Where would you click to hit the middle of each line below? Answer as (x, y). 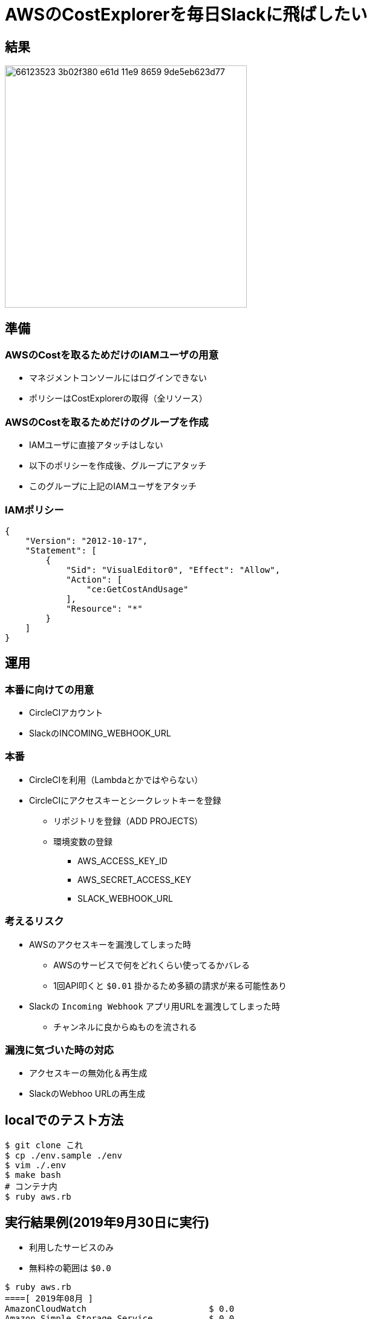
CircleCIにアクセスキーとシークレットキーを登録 (125, 800)
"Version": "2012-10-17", (86, 540)
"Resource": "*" (104, 608)
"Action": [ (94, 579)
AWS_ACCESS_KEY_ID (122, 861)
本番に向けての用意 (50, 689)
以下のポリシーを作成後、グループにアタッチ (118, 466)
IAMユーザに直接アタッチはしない (96, 445)
